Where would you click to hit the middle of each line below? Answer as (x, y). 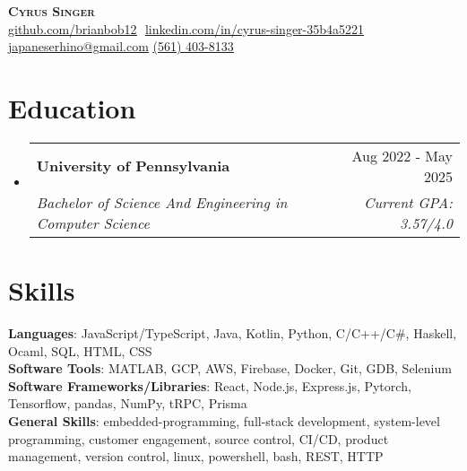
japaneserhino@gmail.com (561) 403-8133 (121, 46)
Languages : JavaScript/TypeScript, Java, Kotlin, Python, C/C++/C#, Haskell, (233, 333)
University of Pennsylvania (133, 166)
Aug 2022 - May (402, 155)
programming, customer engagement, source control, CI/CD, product (199, 438)
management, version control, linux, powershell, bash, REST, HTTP (196, 456)
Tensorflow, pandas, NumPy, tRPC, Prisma (128, 403)
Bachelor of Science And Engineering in (162, 202)
